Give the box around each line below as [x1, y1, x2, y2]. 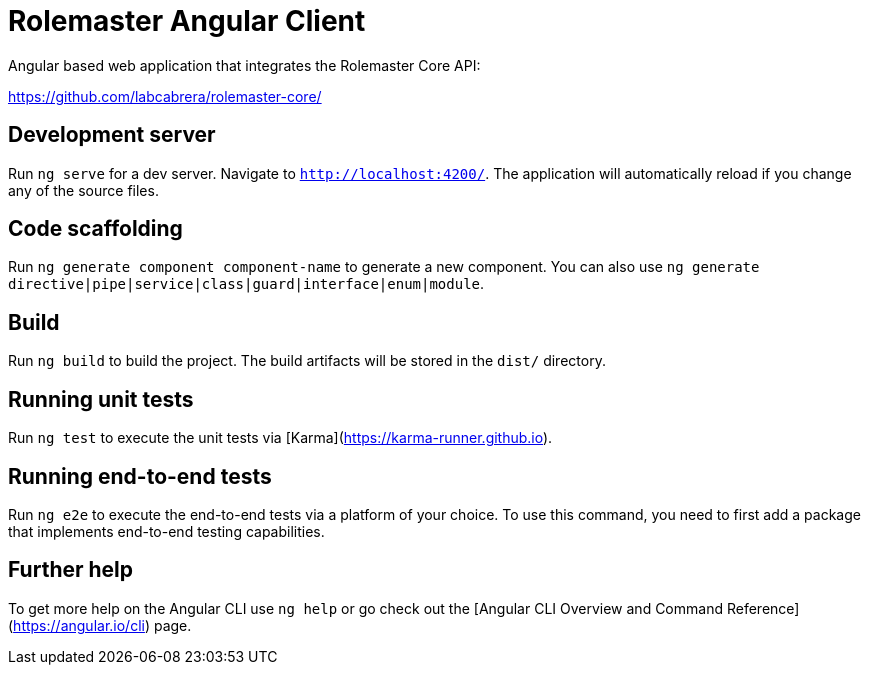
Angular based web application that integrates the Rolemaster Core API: [8, 56, 481, 74]
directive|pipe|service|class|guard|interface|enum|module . [8, 275, 485, 293]
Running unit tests [8, 386, 194, 412]
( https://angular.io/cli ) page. [8, 616, 192, 634]
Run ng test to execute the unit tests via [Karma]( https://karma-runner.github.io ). [8, 429, 553, 447]
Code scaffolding [8, 216, 183, 242]
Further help [8, 557, 134, 583]
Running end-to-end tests [8, 463, 272, 489]
